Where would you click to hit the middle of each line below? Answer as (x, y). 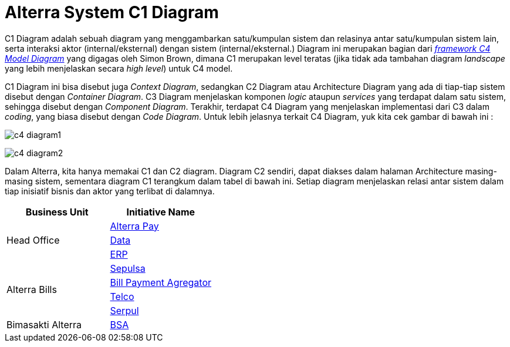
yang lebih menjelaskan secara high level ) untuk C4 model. (119, 68)
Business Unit (57, 212)
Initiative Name (161, 212)
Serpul (124, 310)
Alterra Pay (134, 226)
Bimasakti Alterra (44, 324)
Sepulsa (128, 268)
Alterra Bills (32, 289)
